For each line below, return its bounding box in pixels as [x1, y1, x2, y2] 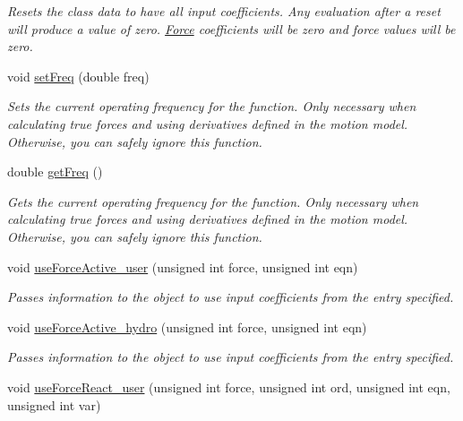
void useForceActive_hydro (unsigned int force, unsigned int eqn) [7, 317, 367, 336]
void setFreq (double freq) [7, 66, 150, 85]
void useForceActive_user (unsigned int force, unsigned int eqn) [7, 257, 358, 276]
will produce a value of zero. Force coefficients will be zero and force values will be [7, 19, 456, 38]
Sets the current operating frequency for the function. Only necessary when [7, 97, 416, 116]
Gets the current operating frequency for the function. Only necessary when [7, 192, 419, 210]
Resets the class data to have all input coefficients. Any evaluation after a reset [7, 2, 441, 20]
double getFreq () [7, 162, 103, 181]
